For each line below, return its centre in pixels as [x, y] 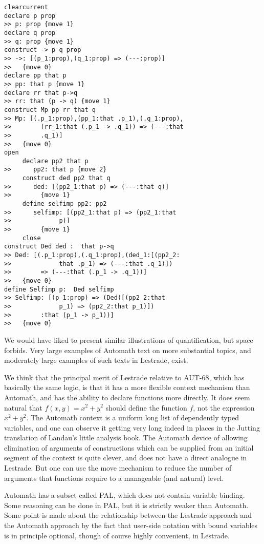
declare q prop [30, 33]
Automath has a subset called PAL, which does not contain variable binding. [125, 495]
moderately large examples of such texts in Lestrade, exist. [96, 360]
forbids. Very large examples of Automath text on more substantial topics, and [128, 350]
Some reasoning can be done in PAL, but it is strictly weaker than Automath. [126, 505]
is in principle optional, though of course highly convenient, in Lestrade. [117, 535]
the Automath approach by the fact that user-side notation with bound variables [131, 525]
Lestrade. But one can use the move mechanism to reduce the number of [118, 468]
